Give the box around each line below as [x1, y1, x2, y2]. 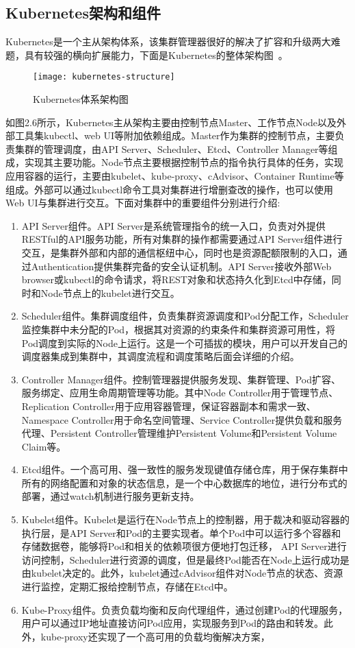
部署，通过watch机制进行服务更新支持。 [21, 489, 200, 503]
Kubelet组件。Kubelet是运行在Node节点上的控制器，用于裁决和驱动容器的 [21, 512, 350, 527]
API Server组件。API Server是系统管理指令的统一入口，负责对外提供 [21, 218, 326, 232]
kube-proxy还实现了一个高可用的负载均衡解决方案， [40, 629, 270, 643]
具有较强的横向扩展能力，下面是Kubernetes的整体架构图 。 [24, 47, 288, 62]
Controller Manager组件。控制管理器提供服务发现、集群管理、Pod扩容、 [21, 372, 341, 386]
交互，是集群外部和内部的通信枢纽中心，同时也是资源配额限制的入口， [21, 245, 338, 259]
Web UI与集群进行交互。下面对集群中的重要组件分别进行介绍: [5, 195, 280, 210]
